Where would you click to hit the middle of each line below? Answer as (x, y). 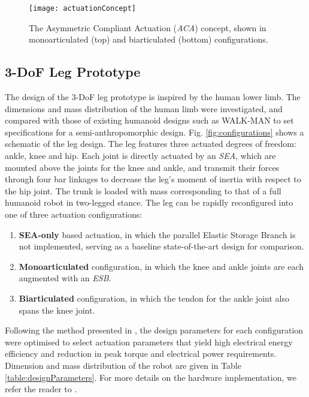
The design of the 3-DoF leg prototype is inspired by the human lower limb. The (153, 97)
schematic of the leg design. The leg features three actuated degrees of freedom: (151, 144)
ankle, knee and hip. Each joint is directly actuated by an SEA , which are (140, 156)
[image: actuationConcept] (82, 8)
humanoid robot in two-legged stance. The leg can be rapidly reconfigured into (149, 202)
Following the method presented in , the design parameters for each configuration (154, 330)
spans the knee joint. (57, 310)
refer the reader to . (41, 389)
